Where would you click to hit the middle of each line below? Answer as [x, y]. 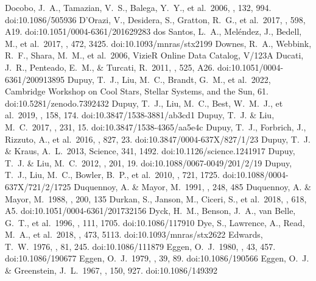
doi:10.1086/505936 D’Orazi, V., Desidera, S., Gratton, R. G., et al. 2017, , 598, [155, 19]
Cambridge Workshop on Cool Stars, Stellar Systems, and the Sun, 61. [137, 91]
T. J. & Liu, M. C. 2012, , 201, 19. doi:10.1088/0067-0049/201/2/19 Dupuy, [149, 162]
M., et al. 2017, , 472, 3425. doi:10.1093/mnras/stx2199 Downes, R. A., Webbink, [158, 43]
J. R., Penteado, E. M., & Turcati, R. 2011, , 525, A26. [110, 67]
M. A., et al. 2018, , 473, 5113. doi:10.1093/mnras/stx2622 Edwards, [134, 234]
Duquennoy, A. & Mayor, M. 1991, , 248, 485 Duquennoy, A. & [192, 186]
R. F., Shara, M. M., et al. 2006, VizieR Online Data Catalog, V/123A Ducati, [154, 55]
